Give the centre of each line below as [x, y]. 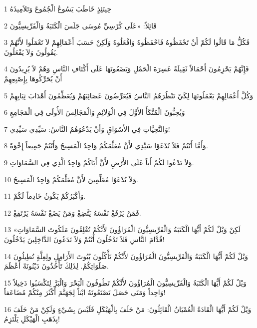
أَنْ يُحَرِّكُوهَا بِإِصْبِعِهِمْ [33, 78]
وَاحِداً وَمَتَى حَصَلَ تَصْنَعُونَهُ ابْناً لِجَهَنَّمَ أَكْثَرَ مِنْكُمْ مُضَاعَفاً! [85, 292]
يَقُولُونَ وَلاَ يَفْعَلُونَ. [31, 52]
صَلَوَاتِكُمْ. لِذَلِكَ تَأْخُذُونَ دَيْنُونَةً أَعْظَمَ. [56, 266]
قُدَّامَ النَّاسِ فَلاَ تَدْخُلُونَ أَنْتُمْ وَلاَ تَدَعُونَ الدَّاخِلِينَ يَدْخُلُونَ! [84, 239]
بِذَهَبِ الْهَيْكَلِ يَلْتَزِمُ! [32, 319]
